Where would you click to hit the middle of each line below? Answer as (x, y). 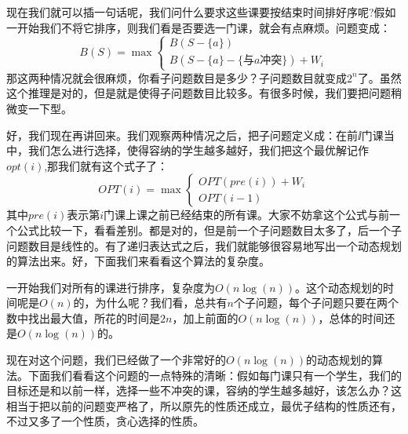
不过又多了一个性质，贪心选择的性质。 (105, 421)
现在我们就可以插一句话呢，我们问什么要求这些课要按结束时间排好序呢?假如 (201, 12)
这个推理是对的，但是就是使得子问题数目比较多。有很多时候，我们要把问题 (199, 93)
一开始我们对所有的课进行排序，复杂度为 (111, 287)
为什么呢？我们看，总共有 (161, 303)
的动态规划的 (339, 360)
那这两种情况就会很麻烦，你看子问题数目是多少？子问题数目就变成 (177, 77)
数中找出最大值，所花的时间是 (83, 317)
